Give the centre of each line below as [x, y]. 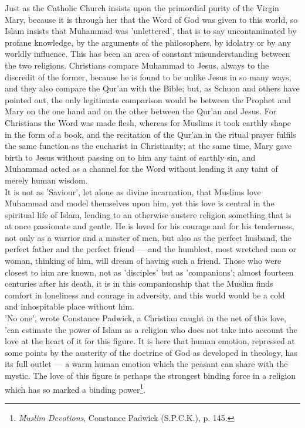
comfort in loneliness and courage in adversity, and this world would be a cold [145, 295]
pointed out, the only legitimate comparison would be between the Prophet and [148, 99]
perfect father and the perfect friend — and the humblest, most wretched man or [150, 249]
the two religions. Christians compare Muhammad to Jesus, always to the [137, 65]
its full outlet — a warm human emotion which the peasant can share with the [146, 364]
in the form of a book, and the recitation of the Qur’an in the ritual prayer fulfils [150, 134]
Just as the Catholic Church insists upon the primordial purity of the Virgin [142, 8]
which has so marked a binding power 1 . [75, 388]
